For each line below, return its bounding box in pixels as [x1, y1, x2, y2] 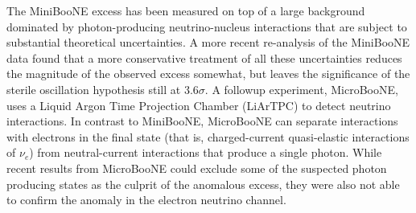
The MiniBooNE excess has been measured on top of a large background [6, 2, 365, 18]
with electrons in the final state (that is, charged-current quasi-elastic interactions [6, 128, 410, 145]
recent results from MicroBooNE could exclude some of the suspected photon [6, 159, 387, 176]
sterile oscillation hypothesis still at [6, 80, 181, 97]
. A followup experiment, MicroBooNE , [204, 80, 398, 97]
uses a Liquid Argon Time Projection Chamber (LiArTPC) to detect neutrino [6, 96, 391, 113]
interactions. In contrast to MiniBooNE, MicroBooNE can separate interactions [6, 113, 398, 129]
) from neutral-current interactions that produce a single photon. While [29, 144, 382, 161]
